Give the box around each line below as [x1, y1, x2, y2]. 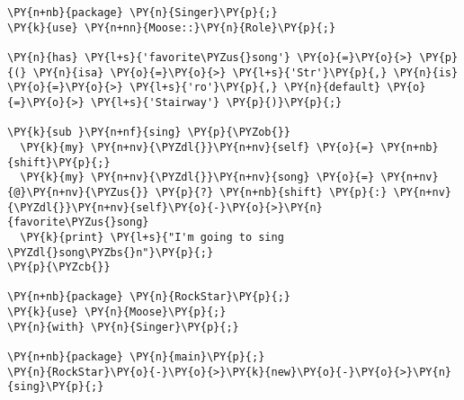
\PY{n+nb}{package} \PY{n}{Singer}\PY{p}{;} [7, 6, 278, 19]
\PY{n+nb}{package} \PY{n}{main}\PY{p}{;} [7, 351, 265, 364]
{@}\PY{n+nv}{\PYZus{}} [7, 185, 149, 199]
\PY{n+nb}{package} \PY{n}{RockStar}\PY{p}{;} [7, 290, 290, 304]
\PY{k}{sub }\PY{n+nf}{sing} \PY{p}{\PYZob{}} [7, 126, 290, 139]
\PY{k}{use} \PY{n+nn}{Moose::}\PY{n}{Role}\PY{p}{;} [7, 21, 336, 34]
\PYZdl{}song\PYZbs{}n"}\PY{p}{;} [7, 245, 214, 259]
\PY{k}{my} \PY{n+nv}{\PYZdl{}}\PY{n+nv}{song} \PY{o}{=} [20, 171, 375, 184]
